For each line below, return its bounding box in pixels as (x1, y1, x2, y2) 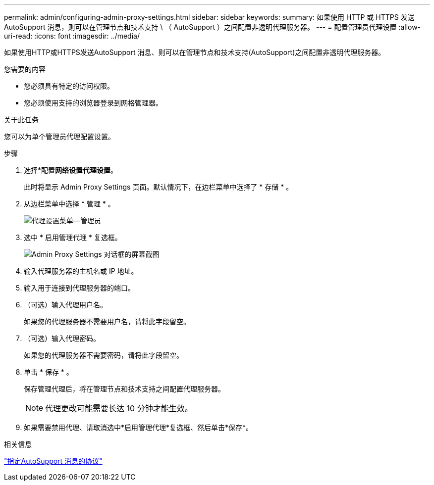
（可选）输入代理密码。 (24, 334, 100, 342)
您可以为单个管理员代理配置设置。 (4, 132, 115, 141)
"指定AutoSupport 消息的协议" (4, 457, 103, 465)
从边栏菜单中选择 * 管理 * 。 (24, 199, 115, 208)
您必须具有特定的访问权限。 (24, 82, 114, 90)
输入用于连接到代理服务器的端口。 (24, 284, 135, 292)
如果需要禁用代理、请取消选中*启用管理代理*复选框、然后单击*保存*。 (24, 423, 253, 432)
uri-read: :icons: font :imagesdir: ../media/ (4, 32, 140, 40)
